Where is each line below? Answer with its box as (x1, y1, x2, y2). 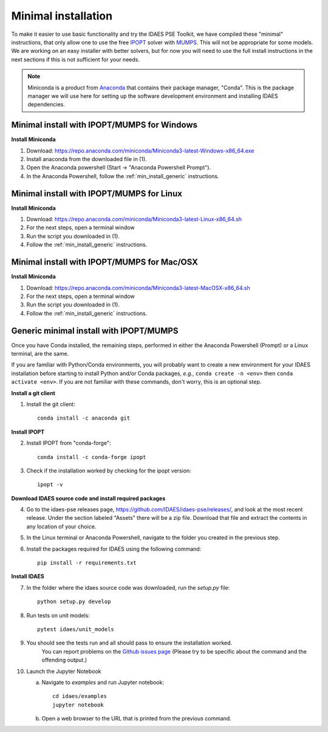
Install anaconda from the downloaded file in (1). (26, 155, 147, 162)
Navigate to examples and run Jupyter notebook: (41, 678, 164, 686)
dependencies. (27, 101, 65, 108)
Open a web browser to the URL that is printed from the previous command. (41, 715, 232, 722)
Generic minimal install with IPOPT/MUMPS (11, 325, 179, 336)
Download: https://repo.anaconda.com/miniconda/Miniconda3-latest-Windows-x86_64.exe (26, 147, 255, 154)
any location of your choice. (26, 523, 97, 530)
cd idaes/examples (52, 693, 108, 700)
